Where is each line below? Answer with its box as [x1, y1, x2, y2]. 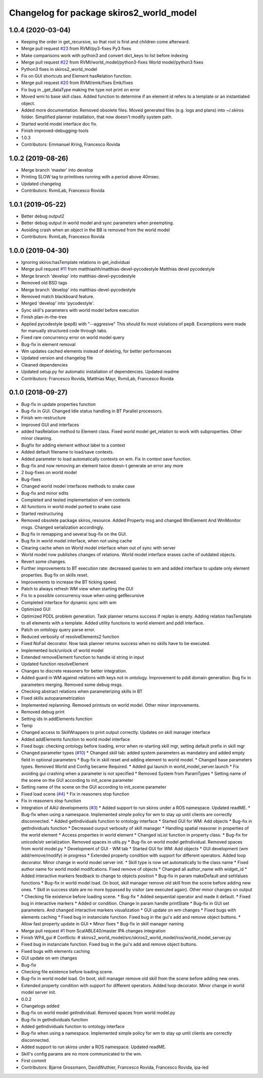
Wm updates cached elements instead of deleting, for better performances [21, 348, 171, 354]
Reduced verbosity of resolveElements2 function [21, 633, 119, 640]
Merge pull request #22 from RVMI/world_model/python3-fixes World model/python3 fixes [21, 59, 204, 65]
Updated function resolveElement [21, 661, 89, 667]
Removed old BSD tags [21, 280, 68, 286]
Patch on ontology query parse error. [21, 627, 95, 633]
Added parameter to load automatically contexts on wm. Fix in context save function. [21, 456, 192, 462]
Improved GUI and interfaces [21, 422, 79, 428]
